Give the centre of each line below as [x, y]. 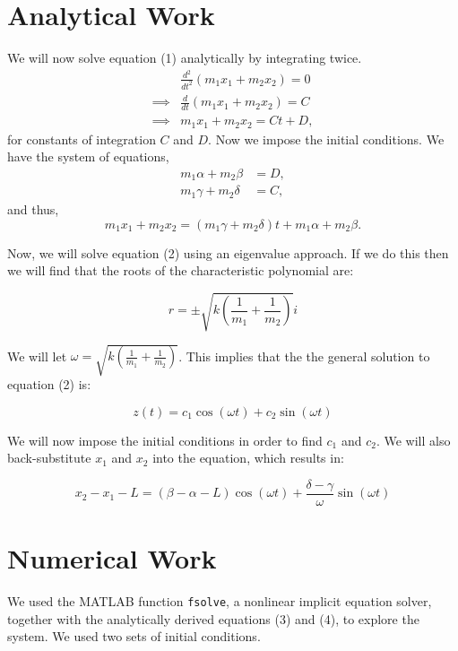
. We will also [413, 440]
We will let [37, 356]
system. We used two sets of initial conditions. [134, 636]
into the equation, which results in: [248, 458]
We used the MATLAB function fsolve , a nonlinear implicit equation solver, [220, 601]
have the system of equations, [88, 156]
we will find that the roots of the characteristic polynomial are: [181, 270]
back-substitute [49, 458]
